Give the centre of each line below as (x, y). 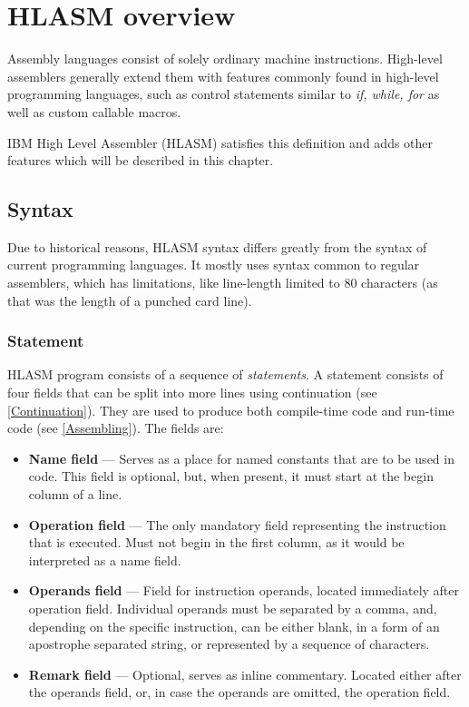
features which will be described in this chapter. (141, 160)
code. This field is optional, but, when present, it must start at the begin (231, 476)
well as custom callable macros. (94, 111)
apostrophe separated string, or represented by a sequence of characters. (229, 644)
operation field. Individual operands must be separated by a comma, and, (233, 609)
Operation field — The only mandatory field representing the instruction (237, 524)
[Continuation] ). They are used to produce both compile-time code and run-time (231, 410)
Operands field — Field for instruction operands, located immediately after (244, 590)
